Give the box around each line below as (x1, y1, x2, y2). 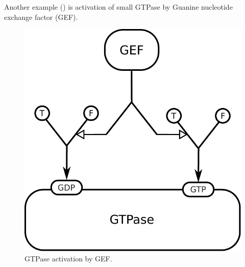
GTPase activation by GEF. (24, 253, 112, 263)
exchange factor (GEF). (4, 11, 78, 22)
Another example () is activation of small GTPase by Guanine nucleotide (4, 2, 233, 12)
